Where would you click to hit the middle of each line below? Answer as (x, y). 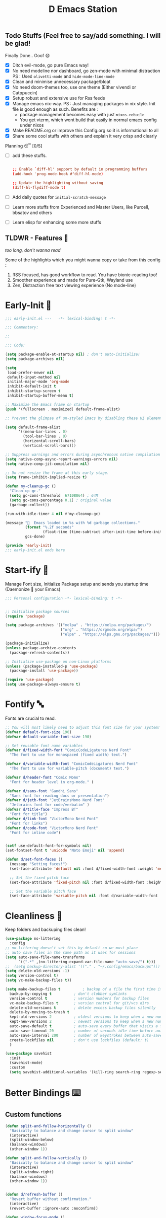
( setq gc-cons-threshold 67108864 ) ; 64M (54, 496)
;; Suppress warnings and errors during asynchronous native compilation (83, 455)
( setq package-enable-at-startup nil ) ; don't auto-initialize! (73, 354)
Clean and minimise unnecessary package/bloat (61, 81)
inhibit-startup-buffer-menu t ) (41, 396)
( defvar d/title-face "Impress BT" (42, 810)
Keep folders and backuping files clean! (45, 929)
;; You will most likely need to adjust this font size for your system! (83, 727)
